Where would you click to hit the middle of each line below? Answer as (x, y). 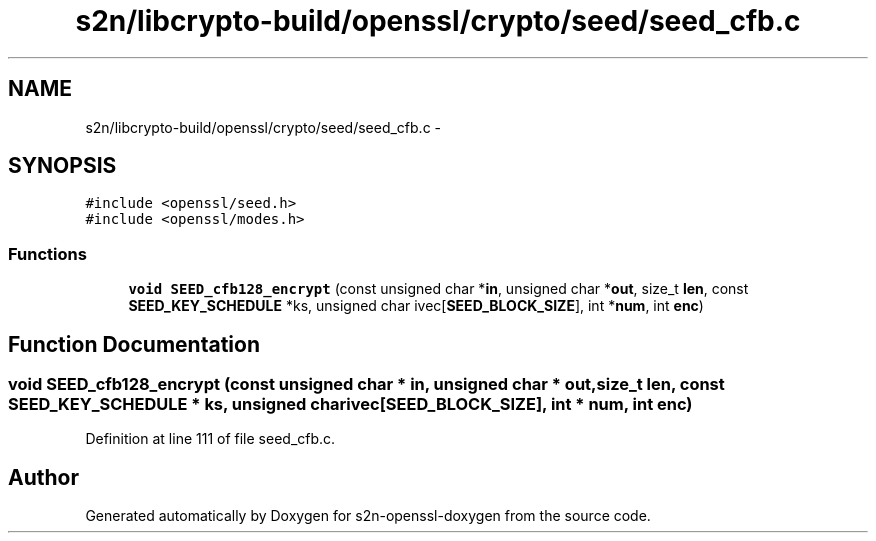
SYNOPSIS (62, 166)
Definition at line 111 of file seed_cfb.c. (210, 439)
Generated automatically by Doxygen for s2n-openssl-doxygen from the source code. (368, 516)
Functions (47, 253)
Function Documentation (134, 344)
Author (43, 477)
